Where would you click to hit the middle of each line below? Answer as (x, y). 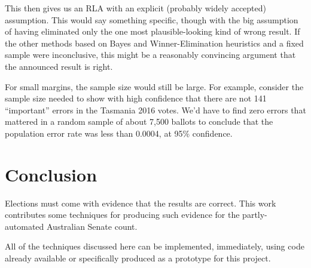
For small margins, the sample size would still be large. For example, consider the (154, 86)
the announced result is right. (59, 66)
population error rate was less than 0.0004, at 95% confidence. (119, 133)
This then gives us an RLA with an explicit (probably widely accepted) (135, 8)
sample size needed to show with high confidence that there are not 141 (136, 98)
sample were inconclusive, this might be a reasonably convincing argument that (150, 55)
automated (25, 226)
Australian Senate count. (92, 226)
